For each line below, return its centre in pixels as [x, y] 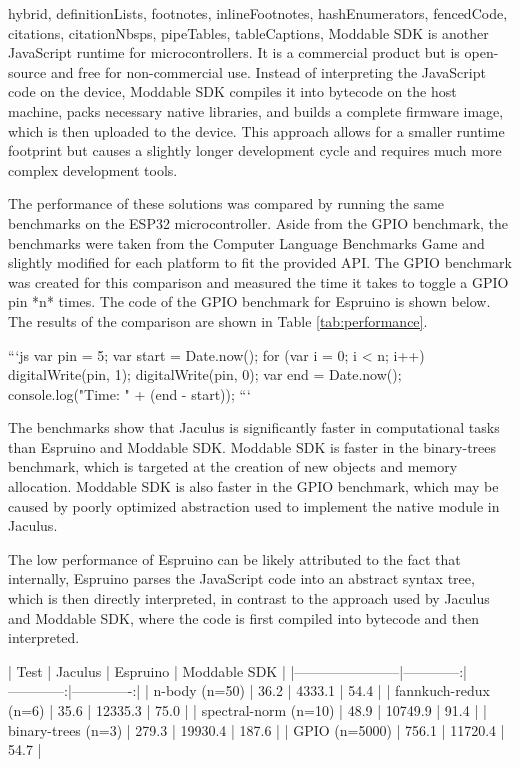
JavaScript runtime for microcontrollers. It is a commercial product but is [234, 52]
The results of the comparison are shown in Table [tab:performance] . [218, 320]
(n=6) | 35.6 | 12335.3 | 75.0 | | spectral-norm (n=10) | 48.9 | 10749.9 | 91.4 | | [247, 710]
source [27, 71]
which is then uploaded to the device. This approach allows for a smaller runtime [256, 130]
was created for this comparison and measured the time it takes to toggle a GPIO [258, 281]
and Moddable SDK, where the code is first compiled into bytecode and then [244, 617]
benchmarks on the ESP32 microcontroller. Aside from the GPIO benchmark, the [258, 222]
